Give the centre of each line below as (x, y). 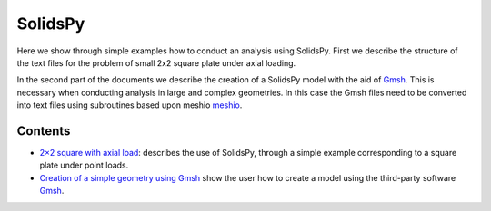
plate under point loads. (84, 165)
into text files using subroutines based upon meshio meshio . (130, 105)
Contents (44, 131)
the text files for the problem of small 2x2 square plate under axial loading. (156, 62)
